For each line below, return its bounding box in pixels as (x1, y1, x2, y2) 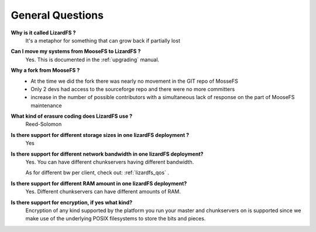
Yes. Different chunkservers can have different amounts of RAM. (25, 188, 181, 195)
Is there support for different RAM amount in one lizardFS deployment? (11, 180, 187, 187)
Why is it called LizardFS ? (11, 29, 76, 36)
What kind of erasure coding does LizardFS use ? (11, 113, 133, 119)
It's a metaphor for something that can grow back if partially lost (25, 37, 181, 44)
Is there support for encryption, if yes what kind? (11, 199, 133, 206)
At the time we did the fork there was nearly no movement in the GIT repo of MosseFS (30, 78, 238, 85)
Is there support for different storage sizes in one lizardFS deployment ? (11, 131, 190, 138)
